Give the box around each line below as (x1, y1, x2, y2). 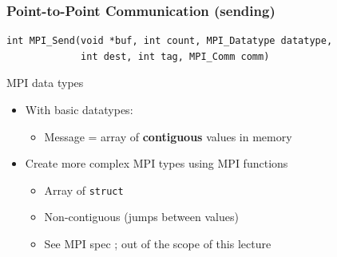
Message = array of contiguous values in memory (44, 128, 292, 144)
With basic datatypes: (25, 101, 133, 117)
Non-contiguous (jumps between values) (44, 208, 239, 225)
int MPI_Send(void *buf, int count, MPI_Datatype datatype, (6, 35, 333, 47)
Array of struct (44, 181, 124, 198)
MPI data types (6, 74, 84, 91)
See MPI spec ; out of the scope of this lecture (44, 235, 272, 252)
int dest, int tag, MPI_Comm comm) (81, 50, 270, 62)
